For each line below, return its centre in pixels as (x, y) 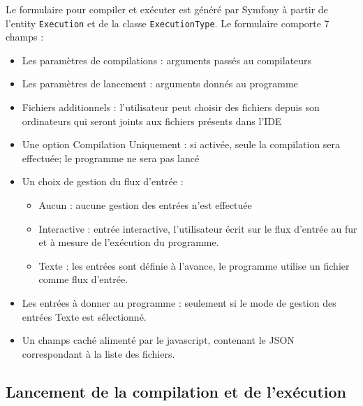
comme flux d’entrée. (83, 279)
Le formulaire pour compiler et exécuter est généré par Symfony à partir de (167, 9)
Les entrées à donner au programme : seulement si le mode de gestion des (179, 302)
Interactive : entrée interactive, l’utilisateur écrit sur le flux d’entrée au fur (198, 228)
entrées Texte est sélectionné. (84, 316)
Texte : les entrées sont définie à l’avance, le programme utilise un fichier (194, 265)
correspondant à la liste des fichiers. (98, 353)
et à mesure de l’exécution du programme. (129, 242)
